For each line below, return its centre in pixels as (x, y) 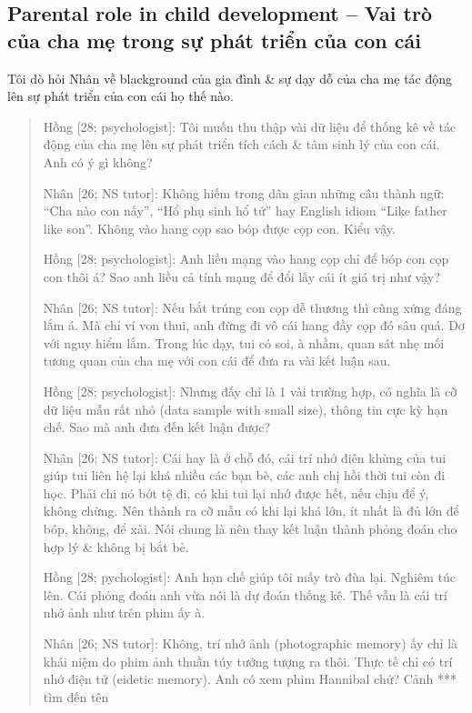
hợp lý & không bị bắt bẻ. (116, 546)
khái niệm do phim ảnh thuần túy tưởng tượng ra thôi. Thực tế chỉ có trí (248, 661)
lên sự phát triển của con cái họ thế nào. (121, 96)
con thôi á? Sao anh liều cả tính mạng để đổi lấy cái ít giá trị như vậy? (241, 276)
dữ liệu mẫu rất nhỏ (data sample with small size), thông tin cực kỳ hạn (246, 409)
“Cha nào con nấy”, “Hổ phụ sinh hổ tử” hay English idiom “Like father (245, 211)
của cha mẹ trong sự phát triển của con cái (214, 40)
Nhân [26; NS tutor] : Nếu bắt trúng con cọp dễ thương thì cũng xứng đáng (252, 307)
